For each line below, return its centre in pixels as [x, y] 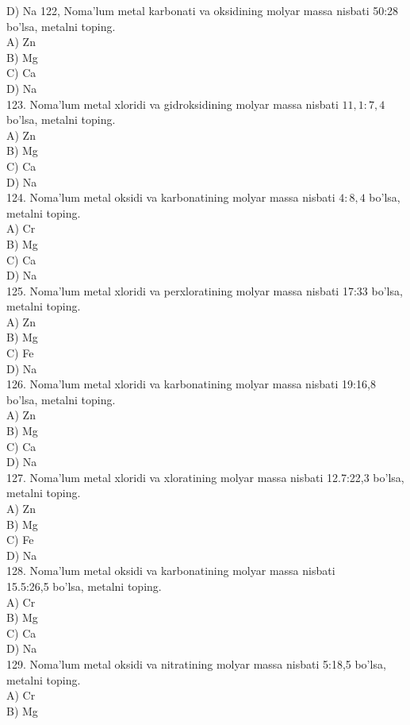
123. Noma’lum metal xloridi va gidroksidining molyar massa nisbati [172, 104]
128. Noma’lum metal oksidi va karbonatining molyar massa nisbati [171, 571]
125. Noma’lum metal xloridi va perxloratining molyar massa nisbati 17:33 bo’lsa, [205, 290]
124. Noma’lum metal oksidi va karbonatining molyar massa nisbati [171, 197]
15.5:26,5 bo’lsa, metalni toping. [84, 586]
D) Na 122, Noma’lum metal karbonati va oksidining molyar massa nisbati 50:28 [203, 10]
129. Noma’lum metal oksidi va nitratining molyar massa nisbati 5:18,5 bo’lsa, [196, 663]
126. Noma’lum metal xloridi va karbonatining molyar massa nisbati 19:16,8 [191, 384]
